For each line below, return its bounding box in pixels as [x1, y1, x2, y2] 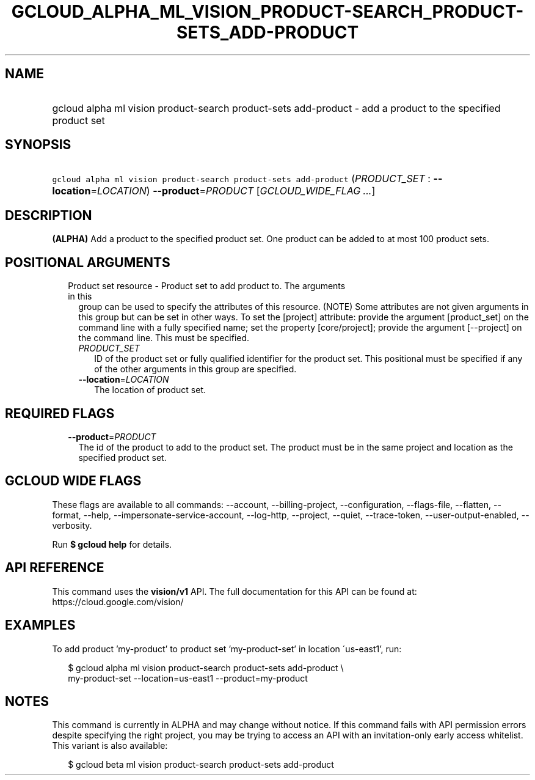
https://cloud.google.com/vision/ [52, 596, 184, 607]
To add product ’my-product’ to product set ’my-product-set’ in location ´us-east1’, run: [52, 643, 402, 654]
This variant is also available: [52, 740, 168, 751]
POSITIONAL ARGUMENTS [5, 254, 170, 270]
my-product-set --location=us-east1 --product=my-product [68, 672, 308, 683]
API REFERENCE [5, 560, 104, 576]
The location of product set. [94, 384, 206, 396]
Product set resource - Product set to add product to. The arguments [68, 281, 346, 292]
